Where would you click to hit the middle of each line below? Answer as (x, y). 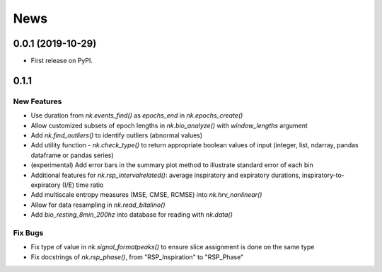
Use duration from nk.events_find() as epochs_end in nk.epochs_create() (137, 115)
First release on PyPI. (62, 61)
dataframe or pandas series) (72, 155)
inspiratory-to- (323, 175)
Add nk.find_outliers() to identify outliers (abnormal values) (117, 135)
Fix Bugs (28, 232)
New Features (37, 101)
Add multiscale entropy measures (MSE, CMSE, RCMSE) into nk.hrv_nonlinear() (146, 195)
